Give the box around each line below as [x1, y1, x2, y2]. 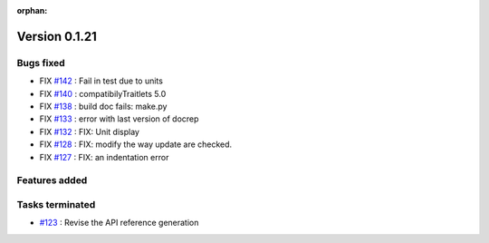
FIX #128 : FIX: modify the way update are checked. [39, 139, 233, 150]
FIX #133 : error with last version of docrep [39, 113, 199, 124]
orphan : [16, 5, 48, 15]
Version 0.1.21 [16, 28, 97, 44]
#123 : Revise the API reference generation [39, 218, 199, 228]
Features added [16, 174, 88, 187]
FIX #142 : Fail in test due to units [39, 75, 163, 86]
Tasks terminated [16, 198, 96, 210]
